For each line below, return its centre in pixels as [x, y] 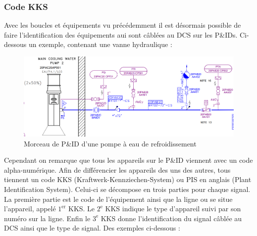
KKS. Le [81, 209]
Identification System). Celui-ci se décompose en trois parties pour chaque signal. [127, 189]
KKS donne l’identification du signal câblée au [171, 218]
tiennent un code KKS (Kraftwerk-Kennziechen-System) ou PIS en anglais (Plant [128, 179]
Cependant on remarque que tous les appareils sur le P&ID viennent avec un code [128, 160]
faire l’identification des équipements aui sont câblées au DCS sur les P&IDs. [121, 34]
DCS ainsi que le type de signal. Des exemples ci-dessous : [92, 228]
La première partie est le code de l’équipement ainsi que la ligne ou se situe [118, 199]
